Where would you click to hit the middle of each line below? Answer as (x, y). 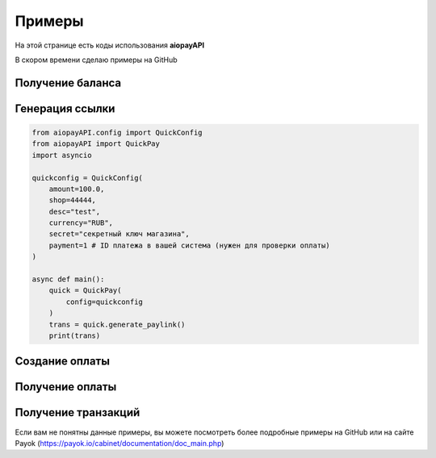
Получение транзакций (78, 412)
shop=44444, (73, 200)
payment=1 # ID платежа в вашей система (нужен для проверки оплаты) (189, 245)
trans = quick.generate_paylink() (117, 324)
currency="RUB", (81, 223)
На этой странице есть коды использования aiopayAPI (110, 45)
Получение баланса (68, 83)
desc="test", (75, 211)
